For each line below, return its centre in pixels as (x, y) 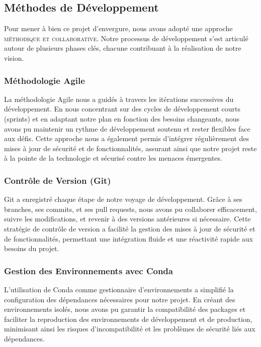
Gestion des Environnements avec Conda (89, 270)
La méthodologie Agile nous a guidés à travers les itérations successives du (119, 99)
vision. (14, 57)
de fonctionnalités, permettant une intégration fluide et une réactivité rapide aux (128, 238)
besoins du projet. (32, 248)
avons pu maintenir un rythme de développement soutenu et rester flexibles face (127, 128)
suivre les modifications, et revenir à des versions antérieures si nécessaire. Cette (127, 219)
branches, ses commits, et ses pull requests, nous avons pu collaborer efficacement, (130, 209)
